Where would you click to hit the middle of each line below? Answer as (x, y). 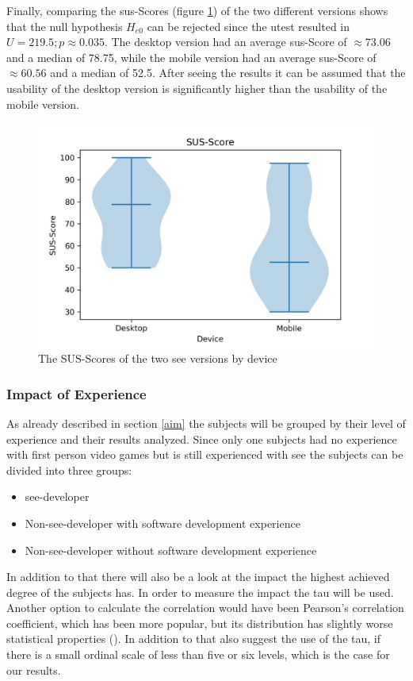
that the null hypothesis (65, 26)
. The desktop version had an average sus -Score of (226, 42)
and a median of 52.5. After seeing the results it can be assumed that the (228, 73)
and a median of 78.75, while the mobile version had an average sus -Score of (191, 57)
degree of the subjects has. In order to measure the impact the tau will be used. (200, 592)
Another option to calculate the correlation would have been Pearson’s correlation (205, 608)
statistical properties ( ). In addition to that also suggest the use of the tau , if (193, 639)
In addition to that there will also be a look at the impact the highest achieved (198, 577)
